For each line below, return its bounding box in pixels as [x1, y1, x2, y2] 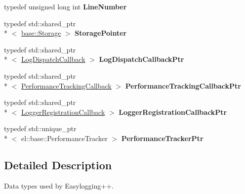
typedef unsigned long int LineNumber [4, 1, 127, 11]
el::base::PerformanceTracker [21, 133, 108, 143]
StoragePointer [75, 28, 127, 38]
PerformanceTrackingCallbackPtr [125, 80, 241, 91]
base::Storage [21, 28, 61, 38]
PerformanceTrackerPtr [121, 133, 204, 143]
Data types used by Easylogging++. [4, 180, 114, 191]
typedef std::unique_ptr [4, 123, 77, 134]
